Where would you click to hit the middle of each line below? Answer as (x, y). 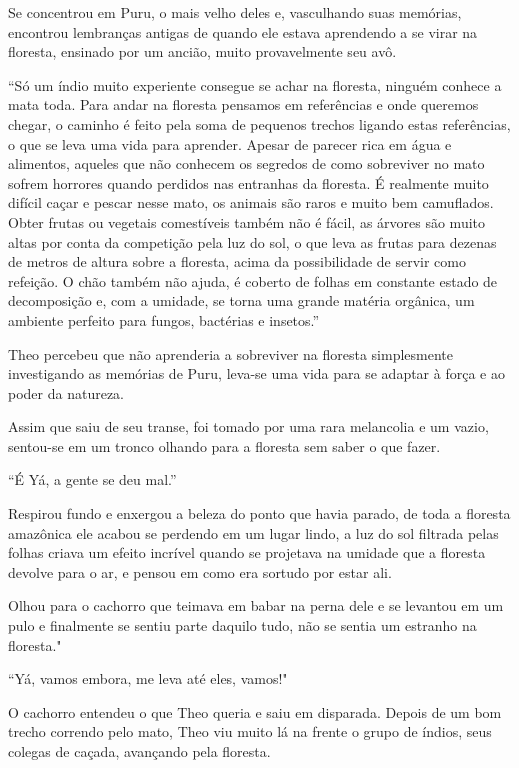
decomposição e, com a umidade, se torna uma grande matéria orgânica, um (241, 300)
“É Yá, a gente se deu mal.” (92, 479)
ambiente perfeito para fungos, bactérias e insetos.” (164, 319)
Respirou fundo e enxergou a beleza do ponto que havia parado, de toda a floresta (259, 513)
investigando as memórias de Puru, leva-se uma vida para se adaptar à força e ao (256, 373)
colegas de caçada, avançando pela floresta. (139, 751)
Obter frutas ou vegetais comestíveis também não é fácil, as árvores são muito (247, 221)
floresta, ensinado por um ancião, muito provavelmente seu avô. (202, 51)
